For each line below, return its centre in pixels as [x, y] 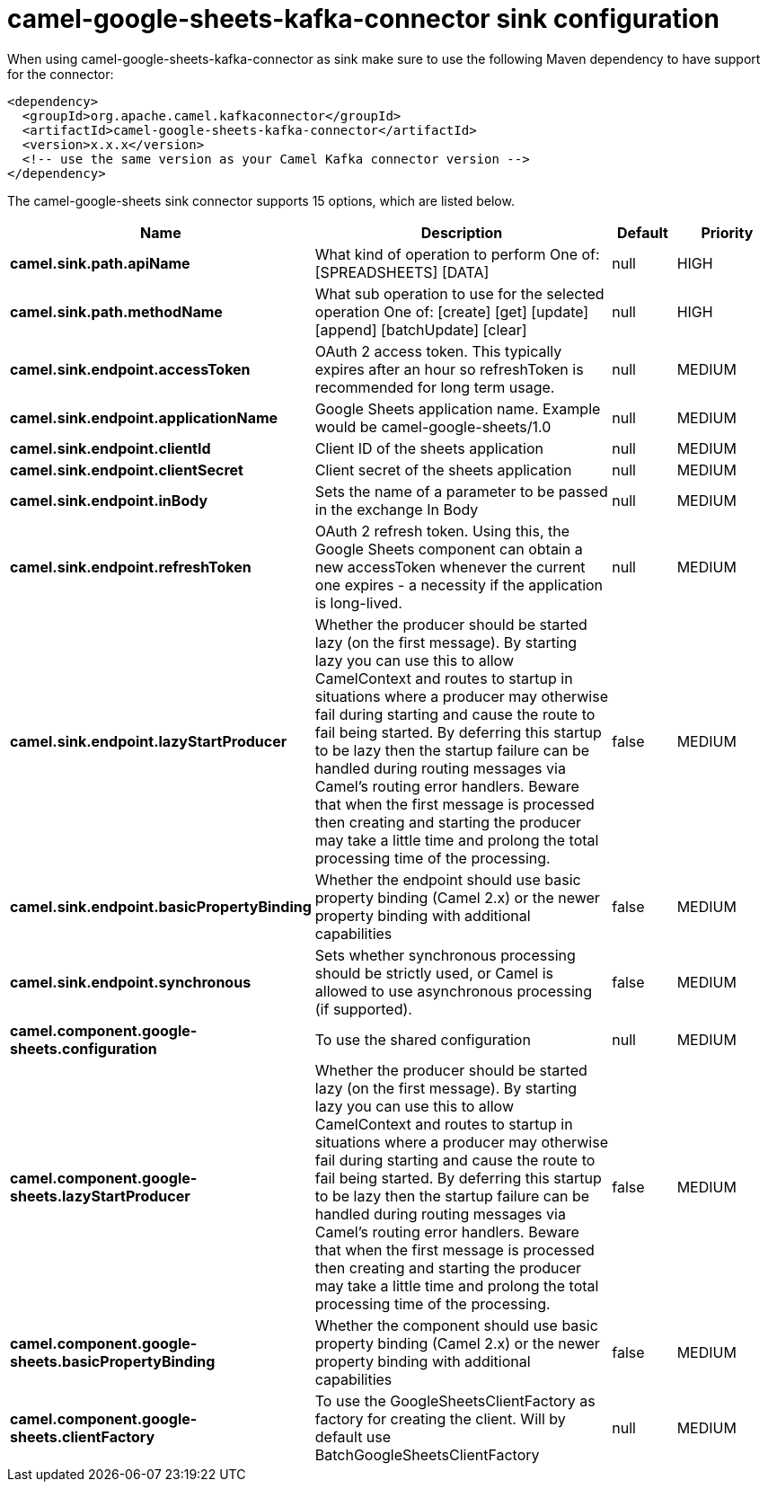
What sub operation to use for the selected [459, 293]
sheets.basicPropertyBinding [113, 1361]
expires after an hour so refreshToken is [449, 369]
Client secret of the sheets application [443, 470]
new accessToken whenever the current [450, 567]
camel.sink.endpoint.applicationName [144, 417]
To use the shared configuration [423, 1039]
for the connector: [61, 74]
